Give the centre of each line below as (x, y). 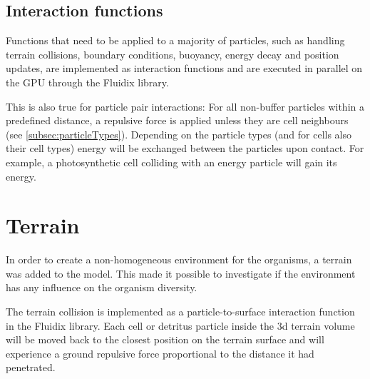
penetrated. (31, 367)
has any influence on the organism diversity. (102, 287)
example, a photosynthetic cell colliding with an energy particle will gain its (171, 162)
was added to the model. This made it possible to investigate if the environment (181, 273)
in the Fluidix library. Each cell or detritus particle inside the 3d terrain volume (180, 325)
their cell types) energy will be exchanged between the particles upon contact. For (185, 148)
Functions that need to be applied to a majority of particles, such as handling (175, 40)
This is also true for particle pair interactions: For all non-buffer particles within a (185, 106)
